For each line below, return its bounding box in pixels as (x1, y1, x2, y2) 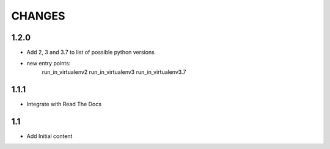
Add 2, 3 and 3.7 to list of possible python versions (26, 49, 155, 56)
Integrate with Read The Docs (26, 100, 102, 107)
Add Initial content (26, 132, 73, 140)
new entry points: (26, 60, 71, 67)
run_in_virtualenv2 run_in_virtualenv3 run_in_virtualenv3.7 (42, 68, 186, 76)
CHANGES (11, 9, 65, 23)
